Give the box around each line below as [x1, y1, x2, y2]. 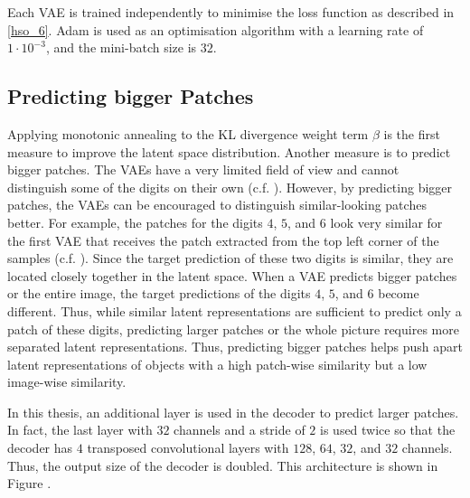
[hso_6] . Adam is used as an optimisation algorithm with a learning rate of [7, 20, 424, 39]
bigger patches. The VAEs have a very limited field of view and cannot [7, 160, 399, 179]
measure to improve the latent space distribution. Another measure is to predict [7, 142, 451, 161]
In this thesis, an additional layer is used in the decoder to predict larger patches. [7, 402, 459, 421]
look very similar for [330, 212, 443, 231]
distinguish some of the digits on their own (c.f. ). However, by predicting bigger [7, 177, 453, 196]
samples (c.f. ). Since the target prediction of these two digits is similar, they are [7, 249, 454, 268]
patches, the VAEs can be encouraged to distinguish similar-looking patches [7, 195, 427, 214]
